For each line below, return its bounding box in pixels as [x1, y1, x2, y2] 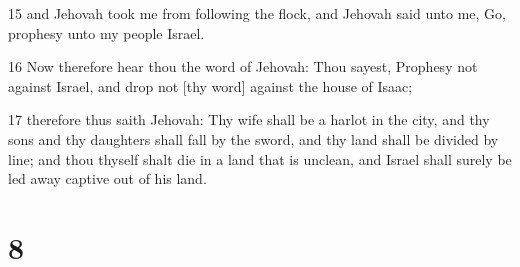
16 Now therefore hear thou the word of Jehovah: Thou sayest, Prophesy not [8, 56, 478, 77]
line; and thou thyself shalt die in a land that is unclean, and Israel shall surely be [8, 148, 512, 169]
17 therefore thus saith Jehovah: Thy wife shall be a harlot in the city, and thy [8, 109, 490, 130]
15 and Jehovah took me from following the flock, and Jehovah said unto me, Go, [8, 3, 506, 23]
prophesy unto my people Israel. [8, 22, 205, 43]
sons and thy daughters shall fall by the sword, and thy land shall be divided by [8, 128, 499, 149]
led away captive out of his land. [8, 168, 207, 189]
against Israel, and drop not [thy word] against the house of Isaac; [8, 75, 413, 96]
